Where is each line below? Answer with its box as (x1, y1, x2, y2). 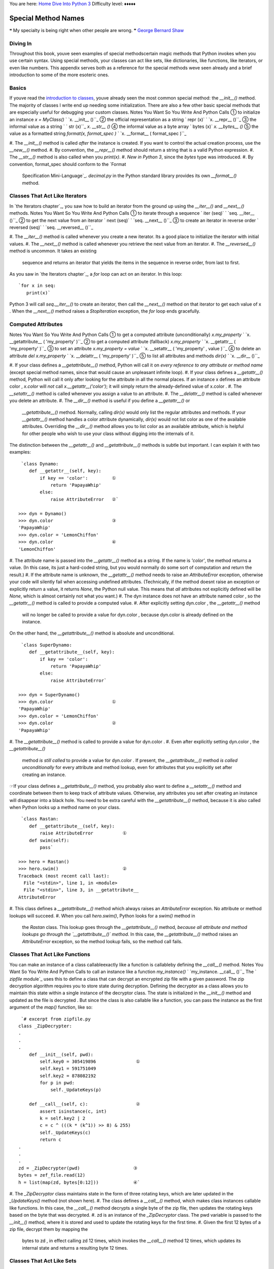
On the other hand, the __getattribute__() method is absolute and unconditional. (9, 630, 175, 637)
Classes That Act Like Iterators (9, 192, 87, 199)
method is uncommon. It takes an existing (9, 248, 97, 254)
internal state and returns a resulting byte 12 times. (22, 1245, 128, 1251)
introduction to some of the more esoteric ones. (9, 72, 109, 78)
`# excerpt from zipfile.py (21, 1016, 91, 1022)
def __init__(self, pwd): (28, 1051, 94, 1057)
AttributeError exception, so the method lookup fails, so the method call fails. (22, 938, 183, 944)
